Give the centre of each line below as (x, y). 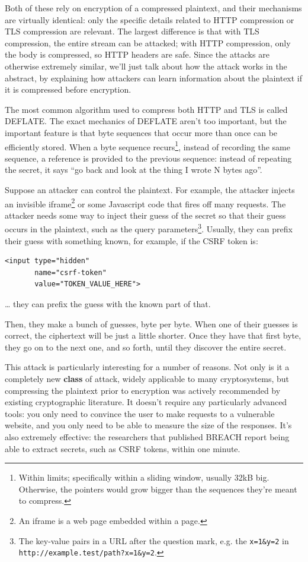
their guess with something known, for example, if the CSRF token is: (131, 240)
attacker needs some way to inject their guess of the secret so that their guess (145, 215)
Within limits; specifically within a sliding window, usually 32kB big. (144, 477)
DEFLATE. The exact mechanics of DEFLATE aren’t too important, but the (146, 121)
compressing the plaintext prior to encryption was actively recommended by (143, 390)
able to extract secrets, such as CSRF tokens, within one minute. (123, 448)
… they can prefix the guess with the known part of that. (108, 304)
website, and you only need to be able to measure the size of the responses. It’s (148, 425)
